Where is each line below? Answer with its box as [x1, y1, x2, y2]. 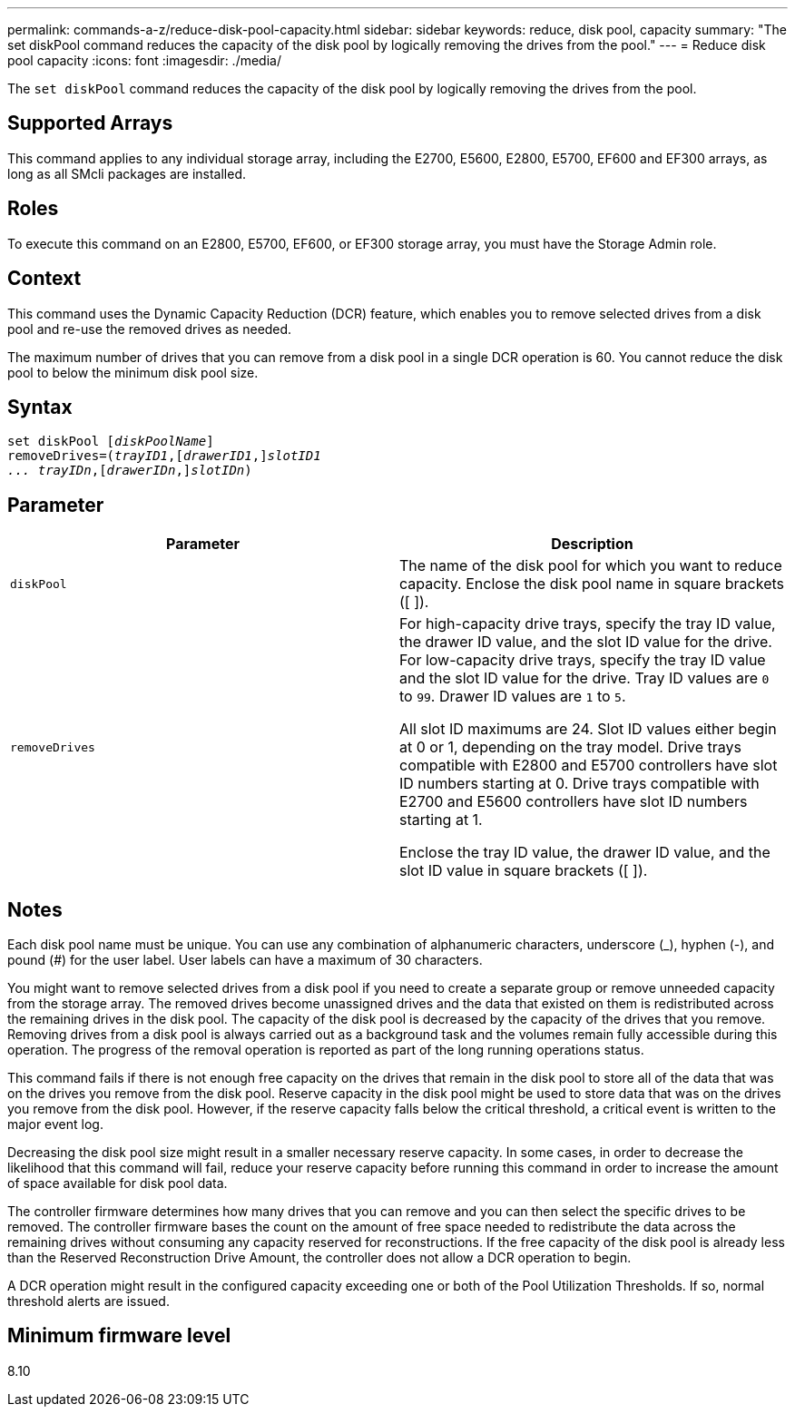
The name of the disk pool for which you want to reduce [399, 556, 782, 575]
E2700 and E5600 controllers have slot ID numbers [399, 792, 748, 811]
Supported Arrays [7, 112, 173, 135]
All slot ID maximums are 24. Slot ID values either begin [399, 720, 777, 739]
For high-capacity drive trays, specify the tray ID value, [399, 614, 776, 633]
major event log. [7, 1116, 103, 1133]
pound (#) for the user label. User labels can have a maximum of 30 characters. [7, 952, 483, 968]
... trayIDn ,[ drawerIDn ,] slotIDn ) [7, 463, 252, 478]
